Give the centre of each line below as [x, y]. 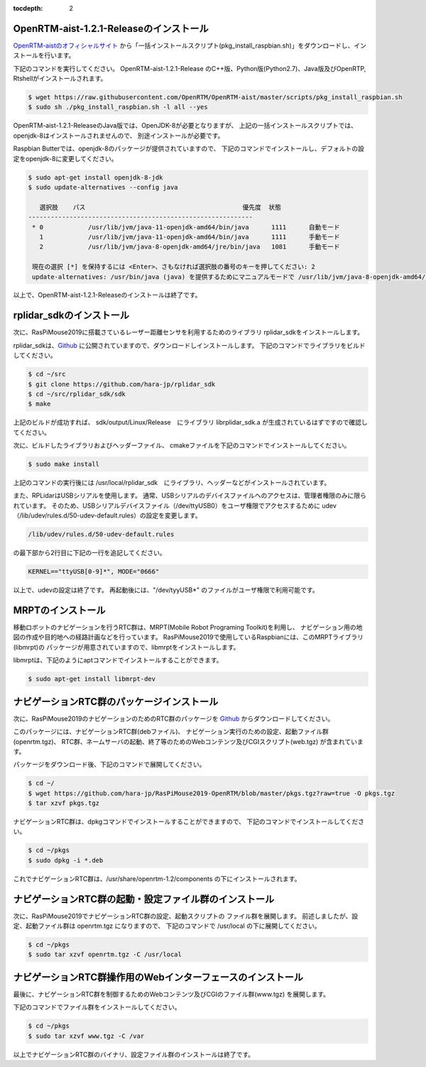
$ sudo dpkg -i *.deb [66, 860]
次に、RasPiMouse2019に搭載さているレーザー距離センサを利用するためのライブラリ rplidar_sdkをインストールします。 [189, 332]
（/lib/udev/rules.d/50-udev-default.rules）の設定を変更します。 [107, 515]
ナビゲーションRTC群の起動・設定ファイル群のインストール [144, 899]
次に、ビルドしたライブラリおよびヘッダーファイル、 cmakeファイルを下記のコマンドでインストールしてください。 [182, 445]
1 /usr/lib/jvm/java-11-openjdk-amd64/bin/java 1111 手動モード [190, 237]
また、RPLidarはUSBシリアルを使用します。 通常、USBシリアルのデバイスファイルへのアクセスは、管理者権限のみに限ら [190, 496]
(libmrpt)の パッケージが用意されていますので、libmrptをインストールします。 [126, 647]
